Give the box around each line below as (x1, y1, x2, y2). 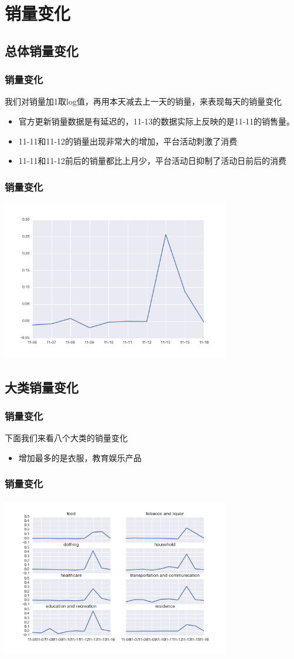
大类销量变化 (5, 378, 78, 396)
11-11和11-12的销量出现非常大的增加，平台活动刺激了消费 (18, 135, 238, 147)
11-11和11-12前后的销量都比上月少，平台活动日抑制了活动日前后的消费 (18, 154, 287, 167)
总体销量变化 (5, 41, 78, 59)
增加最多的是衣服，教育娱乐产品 (18, 451, 142, 463)
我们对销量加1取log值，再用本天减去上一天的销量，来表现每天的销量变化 (5, 95, 282, 107)
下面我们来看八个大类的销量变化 (5, 432, 128, 444)
